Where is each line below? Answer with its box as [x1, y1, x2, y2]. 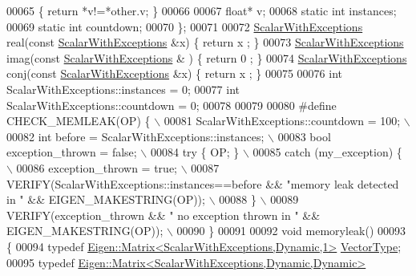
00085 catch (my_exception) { [252, 144, 402, 160]
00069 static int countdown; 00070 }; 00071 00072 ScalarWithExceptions [6, 18, 363, 34]
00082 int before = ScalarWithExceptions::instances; [6, 128, 265, 144]
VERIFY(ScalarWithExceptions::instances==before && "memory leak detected [6, 175, 399, 192]
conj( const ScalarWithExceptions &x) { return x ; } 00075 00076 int [6, 65, 342, 82]
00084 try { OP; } [150, 144, 240, 160]
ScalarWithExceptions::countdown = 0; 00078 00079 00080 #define [6, 96, 337, 113]
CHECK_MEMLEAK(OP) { [6, 112, 151, 129]
